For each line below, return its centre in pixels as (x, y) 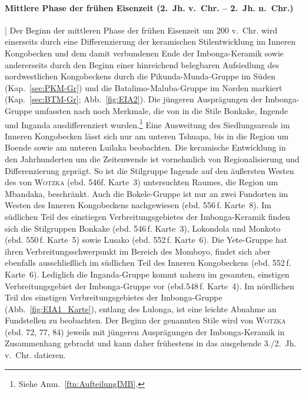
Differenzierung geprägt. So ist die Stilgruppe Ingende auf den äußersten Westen (149, 170)
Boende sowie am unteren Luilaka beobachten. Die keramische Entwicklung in (145, 147)
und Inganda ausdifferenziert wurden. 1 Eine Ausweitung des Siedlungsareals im (147, 123)
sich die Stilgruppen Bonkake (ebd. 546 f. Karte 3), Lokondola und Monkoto (143, 228)
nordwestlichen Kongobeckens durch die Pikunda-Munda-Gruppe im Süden (140, 76)
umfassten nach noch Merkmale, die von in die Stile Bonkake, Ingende (162, 110)
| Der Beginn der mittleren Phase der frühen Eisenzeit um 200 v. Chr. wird (141, 30)
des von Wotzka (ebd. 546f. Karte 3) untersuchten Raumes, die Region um (142, 182)
